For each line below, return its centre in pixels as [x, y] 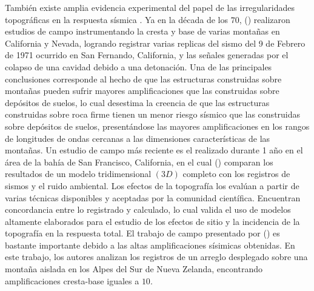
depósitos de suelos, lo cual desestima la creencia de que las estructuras [137, 102]
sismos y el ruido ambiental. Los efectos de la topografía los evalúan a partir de [152, 185]
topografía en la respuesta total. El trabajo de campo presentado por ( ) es [142, 233]
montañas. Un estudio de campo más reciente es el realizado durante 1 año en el [154, 150]
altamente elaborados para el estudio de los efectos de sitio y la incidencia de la [152, 221]
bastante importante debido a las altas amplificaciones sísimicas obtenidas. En [150, 245]
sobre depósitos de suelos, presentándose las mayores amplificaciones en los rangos [157, 126]
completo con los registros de [236, 174]
